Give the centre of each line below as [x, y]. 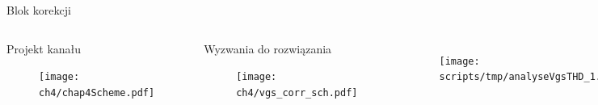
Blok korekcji [39, 10]
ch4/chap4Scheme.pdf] [97, 92]
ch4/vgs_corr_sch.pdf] [297, 92]
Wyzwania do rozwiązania [268, 48]
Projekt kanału [44, 48]
